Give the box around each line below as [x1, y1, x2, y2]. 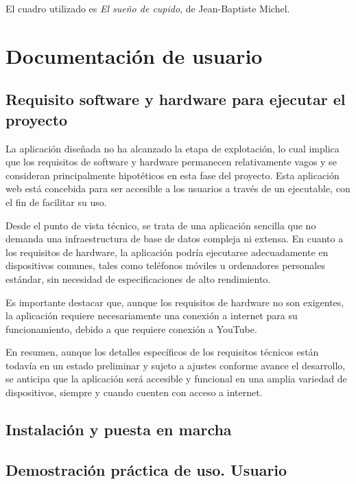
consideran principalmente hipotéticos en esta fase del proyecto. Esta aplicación [5, 168, 340, 182]
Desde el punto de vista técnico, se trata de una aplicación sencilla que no [5, 218, 316, 232]
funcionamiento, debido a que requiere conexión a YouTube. [5, 321, 257, 336]
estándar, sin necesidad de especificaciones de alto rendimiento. [5, 271, 271, 286]
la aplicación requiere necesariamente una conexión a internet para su [5, 308, 298, 323]
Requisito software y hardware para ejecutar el [5, 89, 346, 110]
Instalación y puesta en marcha [5, 419, 232, 440]
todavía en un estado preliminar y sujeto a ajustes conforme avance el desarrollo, [5, 358, 346, 372]
